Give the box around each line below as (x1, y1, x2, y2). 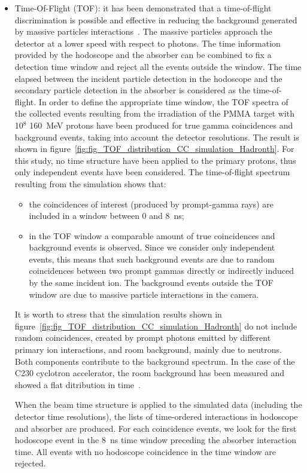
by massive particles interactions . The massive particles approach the (14, 25, 272, 38)
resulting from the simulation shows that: (14, 177, 166, 190)
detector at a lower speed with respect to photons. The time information (14, 36, 281, 49)
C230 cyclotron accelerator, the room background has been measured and (14, 367, 285, 379)
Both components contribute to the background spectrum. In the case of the (14, 355, 295, 367)
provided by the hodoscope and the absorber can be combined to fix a (14, 48, 272, 61)
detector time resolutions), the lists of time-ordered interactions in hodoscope (14, 410, 298, 422)
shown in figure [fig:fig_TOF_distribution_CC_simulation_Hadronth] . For (14, 142, 294, 155)
